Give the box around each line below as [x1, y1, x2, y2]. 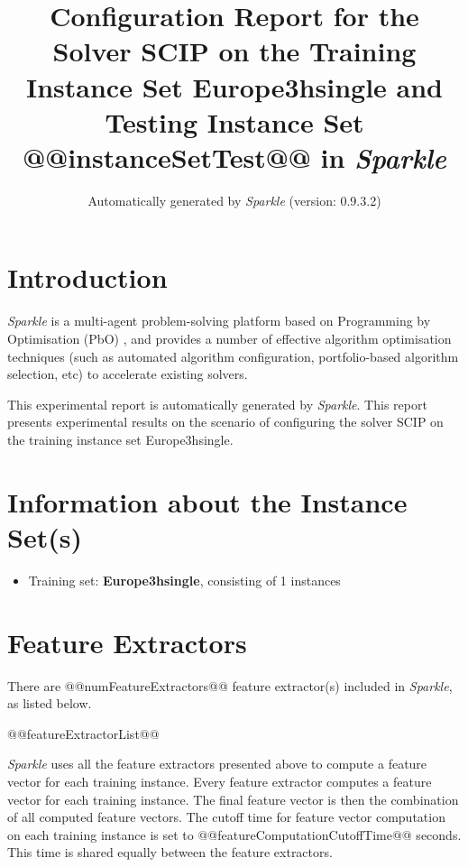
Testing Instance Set [105, 103, 364, 140]
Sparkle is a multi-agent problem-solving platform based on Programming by [7, 311, 431, 330]
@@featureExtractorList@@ [7, 724, 160, 742]
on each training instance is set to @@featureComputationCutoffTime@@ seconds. [7, 825, 462, 844]
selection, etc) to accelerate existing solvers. [7, 364, 248, 383]
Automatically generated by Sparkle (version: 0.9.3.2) [87, 190, 381, 209]
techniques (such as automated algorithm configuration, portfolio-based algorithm [7, 346, 459, 365]
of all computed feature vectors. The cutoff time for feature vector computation [7, 807, 445, 826]
